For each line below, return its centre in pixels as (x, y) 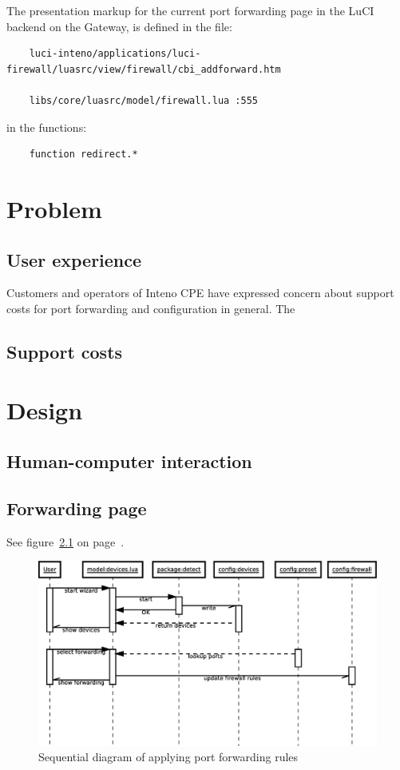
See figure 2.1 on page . (65, 541)
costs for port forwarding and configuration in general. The (151, 308)
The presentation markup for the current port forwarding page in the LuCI (190, 10)
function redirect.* (83, 155)
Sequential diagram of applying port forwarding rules (168, 757)
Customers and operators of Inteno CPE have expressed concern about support (200, 293)
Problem (54, 208)
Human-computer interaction (129, 461)
